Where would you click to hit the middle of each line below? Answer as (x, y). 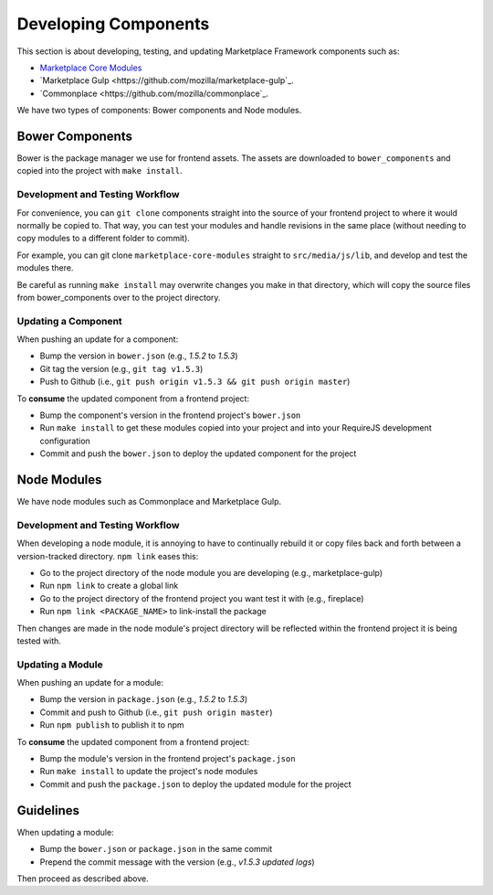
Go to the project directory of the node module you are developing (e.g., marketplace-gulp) (211, 572)
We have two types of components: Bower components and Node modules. (159, 111)
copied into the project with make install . (100, 171)
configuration (65, 441)
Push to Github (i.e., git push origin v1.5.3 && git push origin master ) (195, 382)
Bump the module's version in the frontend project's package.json (168, 759)
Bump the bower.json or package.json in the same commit (156, 849)
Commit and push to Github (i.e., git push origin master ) (156, 712)
